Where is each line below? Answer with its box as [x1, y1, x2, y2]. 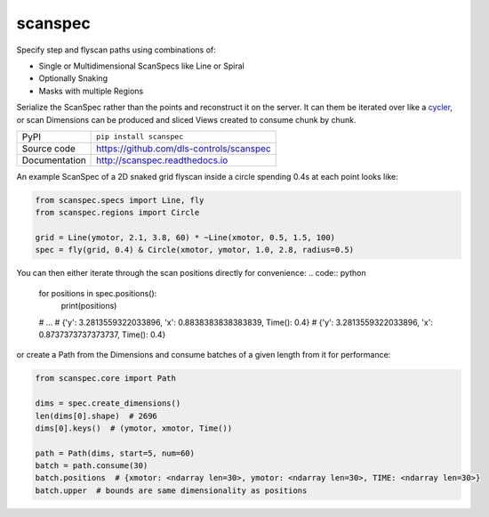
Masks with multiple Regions [38, 85, 144, 96]
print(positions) [60, 301, 117, 311]
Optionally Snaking [38, 73, 108, 84]
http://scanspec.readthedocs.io [96, 154, 228, 166]
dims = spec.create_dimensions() [35, 399, 181, 408]
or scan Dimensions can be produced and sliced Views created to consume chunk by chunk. [16, 114, 357, 125]
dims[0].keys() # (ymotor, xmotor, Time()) [35, 423, 233, 433]
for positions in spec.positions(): [38, 287, 157, 298]
